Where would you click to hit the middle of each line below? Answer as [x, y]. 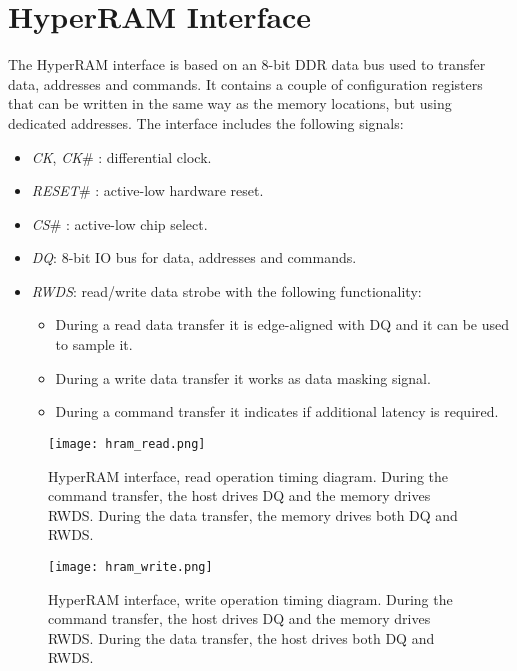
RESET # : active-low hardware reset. [147, 190]
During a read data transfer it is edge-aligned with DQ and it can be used [282, 324]
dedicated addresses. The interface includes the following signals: [206, 122]
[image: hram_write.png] [130, 566]
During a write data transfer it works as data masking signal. [243, 377]
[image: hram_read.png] [127, 443]
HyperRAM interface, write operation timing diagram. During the [250, 598]
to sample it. [94, 344]
